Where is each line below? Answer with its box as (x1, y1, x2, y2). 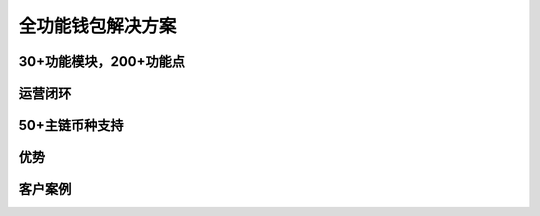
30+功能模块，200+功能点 (18, 53, 185, 70)
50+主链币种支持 (18, 117, 124, 134)
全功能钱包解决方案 (18, 15, 177, 37)
